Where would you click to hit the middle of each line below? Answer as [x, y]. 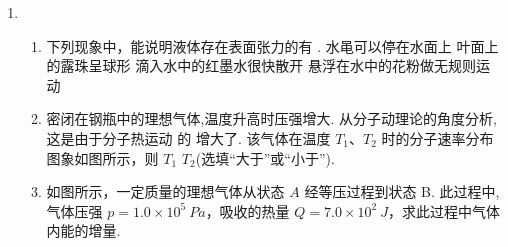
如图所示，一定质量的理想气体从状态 [165, 191]
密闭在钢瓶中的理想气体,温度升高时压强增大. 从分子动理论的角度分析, [271, 118]
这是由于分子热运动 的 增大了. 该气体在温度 [188, 137]
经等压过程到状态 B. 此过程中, [402, 191]
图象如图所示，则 [102, 157]
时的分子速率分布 [437, 137]
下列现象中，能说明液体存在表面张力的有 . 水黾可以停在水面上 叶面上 [272, 45]
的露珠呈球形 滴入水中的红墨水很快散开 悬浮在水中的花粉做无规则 [261, 65]
